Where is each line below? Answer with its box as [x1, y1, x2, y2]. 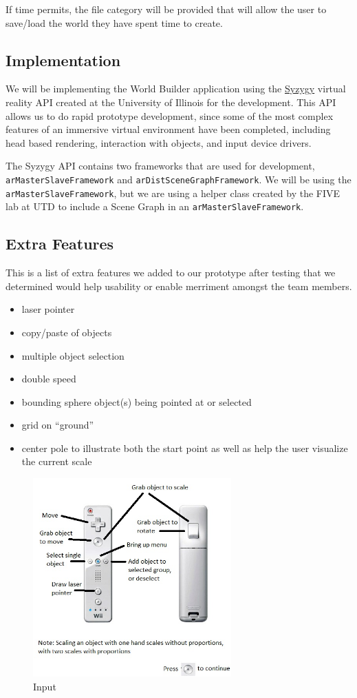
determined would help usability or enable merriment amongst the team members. [6, 278, 352, 293]
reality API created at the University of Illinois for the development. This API [6, 94, 336, 109]
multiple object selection [21, 348, 125, 362]
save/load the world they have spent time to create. [6, 15, 223, 30]
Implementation [6, 49, 121, 70]
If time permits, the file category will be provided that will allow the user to [6, 2, 327, 16]
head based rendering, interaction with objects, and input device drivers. [6, 135, 312, 150]
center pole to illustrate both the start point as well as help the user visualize [21, 440, 348, 455]
